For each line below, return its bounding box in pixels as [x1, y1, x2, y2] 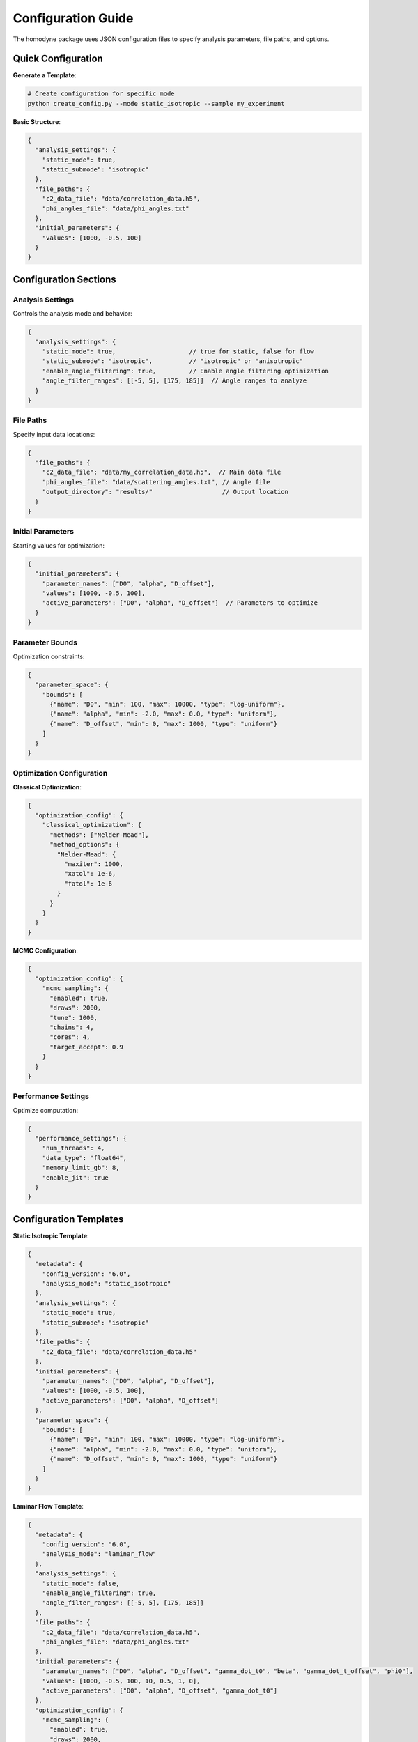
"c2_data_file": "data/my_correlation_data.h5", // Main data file [42, 468, 281, 477]
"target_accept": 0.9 [49, 1042, 123, 1051]
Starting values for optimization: [13, 541, 104, 550]
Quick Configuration [13, 53, 104, 65]
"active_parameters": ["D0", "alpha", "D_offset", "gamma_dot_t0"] [42, 1686, 278, 1695]
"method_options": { [49, 840, 120, 849]
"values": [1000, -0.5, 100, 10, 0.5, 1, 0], [42, 1677, 201, 1685]
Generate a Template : [13, 71, 77, 79]
